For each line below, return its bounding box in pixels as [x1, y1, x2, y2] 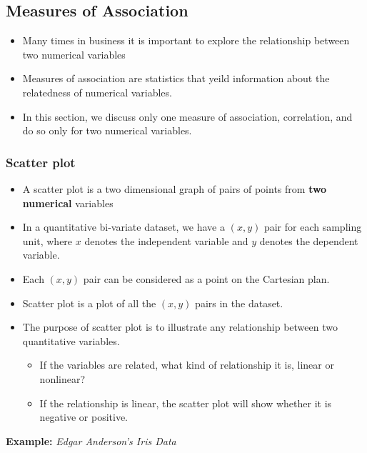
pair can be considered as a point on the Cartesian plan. [83, 271, 330, 286]
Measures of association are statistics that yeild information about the [22, 71, 330, 86]
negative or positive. [39, 409, 128, 424]
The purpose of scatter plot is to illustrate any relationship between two [22, 319, 338, 334]
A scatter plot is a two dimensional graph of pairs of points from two [22, 181, 327, 196]
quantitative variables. [22, 333, 120, 348]
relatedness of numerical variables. [22, 84, 172, 99]
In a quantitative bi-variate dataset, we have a [22, 219, 226, 234]
